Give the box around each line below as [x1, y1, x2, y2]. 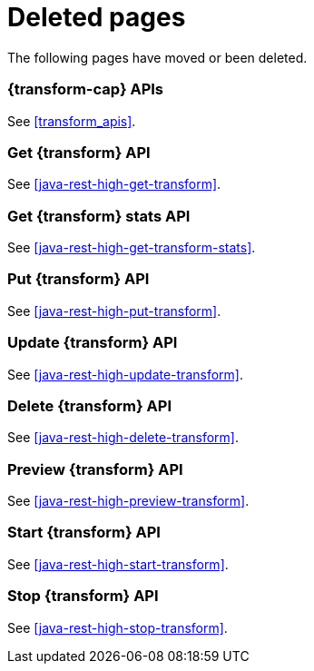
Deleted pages [7, 2, 186, 33]
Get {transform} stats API [7, 206, 191, 225]
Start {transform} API [7, 523, 161, 542]
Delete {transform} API [7, 396, 172, 415]
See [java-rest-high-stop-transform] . [7, 619, 228, 636]
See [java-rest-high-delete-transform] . [7, 429, 239, 446]
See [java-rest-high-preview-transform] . [7, 493, 250, 508]
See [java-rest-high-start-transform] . [7, 556, 229, 572]
